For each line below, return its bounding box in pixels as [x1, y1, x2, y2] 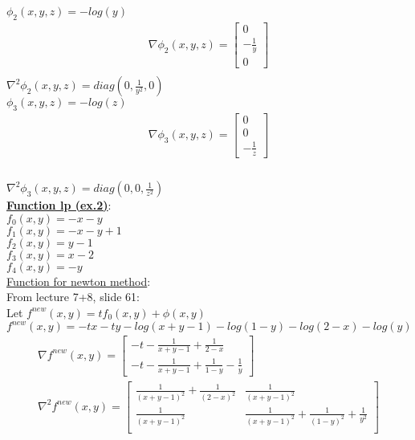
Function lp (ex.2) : [6, 197, 112, 214]
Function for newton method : [6, 272, 151, 289]
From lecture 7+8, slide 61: [6, 288, 140, 305]
